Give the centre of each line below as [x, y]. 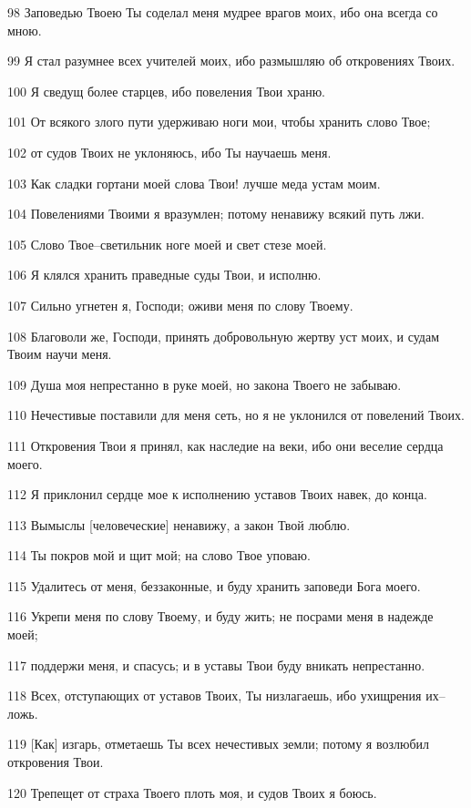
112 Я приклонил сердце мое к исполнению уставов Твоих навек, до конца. [217, 494]
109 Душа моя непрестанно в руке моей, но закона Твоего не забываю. [205, 384]
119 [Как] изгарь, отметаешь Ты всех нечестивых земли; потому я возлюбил [219, 744]
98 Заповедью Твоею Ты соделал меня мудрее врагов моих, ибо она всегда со [223, 12]
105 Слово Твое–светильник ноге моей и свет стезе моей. [167, 244]
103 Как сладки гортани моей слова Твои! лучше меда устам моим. [194, 183]
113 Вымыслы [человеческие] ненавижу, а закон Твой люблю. [179, 524]
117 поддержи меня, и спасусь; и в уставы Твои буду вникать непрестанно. [216, 665]
